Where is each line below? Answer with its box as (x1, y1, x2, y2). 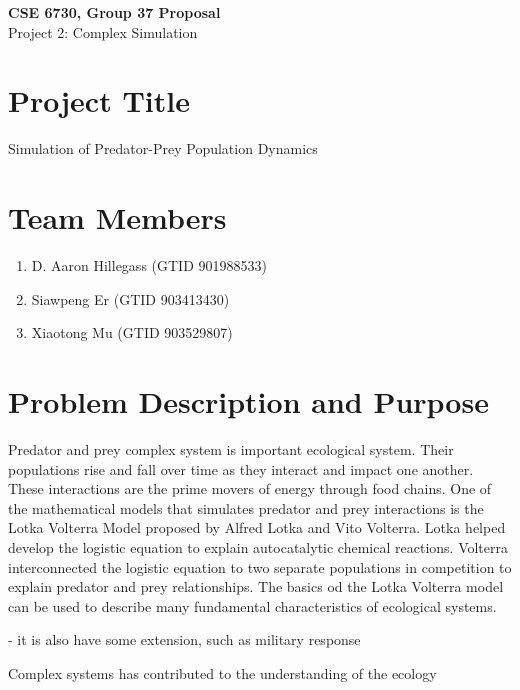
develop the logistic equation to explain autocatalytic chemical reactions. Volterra (8, 536, 508, 557)
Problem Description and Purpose (8, 381, 489, 421)
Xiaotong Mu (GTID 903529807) (31, 322, 233, 343)
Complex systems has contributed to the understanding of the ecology (8, 662, 437, 683)
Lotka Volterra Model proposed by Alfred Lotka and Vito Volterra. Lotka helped (8, 517, 506, 538)
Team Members (8, 197, 227, 238)
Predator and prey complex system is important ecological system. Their (8, 438, 454, 459)
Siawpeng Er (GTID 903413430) (31, 288, 230, 309)
